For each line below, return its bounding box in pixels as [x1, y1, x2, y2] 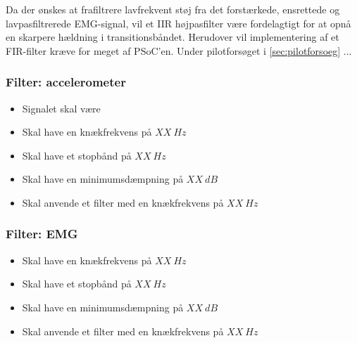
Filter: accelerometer [6, 73, 126, 91]
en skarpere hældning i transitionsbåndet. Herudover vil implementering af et [6, 30, 339, 44]
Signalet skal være [22, 101, 101, 115]
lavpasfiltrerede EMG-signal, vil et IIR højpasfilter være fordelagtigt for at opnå [6, 15, 351, 30]
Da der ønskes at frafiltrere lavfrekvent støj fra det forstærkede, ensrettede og [6, 2, 340, 16]
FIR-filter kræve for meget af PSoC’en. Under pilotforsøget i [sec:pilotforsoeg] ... [6, 43, 352, 58]
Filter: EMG [6, 225, 78, 242]
